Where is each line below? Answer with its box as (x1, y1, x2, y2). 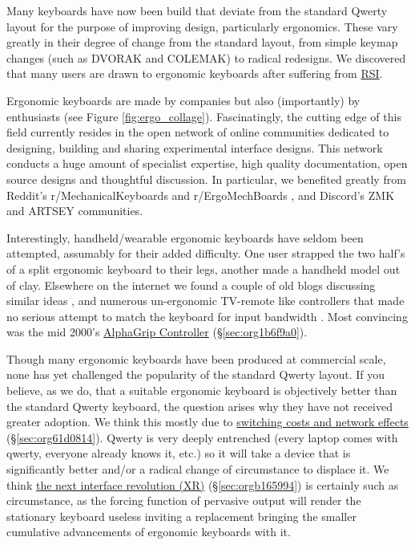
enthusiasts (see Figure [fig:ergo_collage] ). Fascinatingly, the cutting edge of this (6, 108, 401, 124)
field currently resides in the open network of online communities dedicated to (6, 124, 389, 140)
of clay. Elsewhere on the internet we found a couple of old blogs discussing (6, 276, 376, 293)
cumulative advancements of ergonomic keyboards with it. (6, 523, 291, 540)
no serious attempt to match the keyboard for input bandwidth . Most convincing (6, 307, 408, 324)
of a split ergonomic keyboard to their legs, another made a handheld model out (6, 260, 401, 277)
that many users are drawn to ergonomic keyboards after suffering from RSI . (6, 65, 383, 82)
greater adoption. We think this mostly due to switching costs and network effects (6, 413, 409, 430)
